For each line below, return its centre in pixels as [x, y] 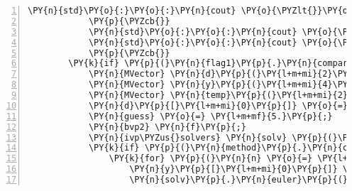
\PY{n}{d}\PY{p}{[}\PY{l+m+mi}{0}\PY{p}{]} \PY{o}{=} [218, 105]
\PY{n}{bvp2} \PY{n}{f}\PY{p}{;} [167, 127]
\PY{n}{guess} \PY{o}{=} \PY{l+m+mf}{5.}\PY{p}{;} [210, 116]
